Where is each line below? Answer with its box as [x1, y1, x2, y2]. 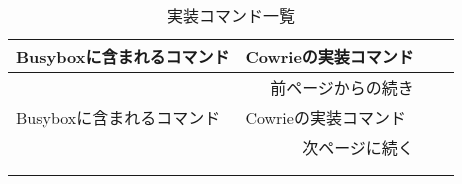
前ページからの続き [270, 76, 414, 99]
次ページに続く [302, 136, 414, 159]
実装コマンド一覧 [166, 4, 295, 27]
